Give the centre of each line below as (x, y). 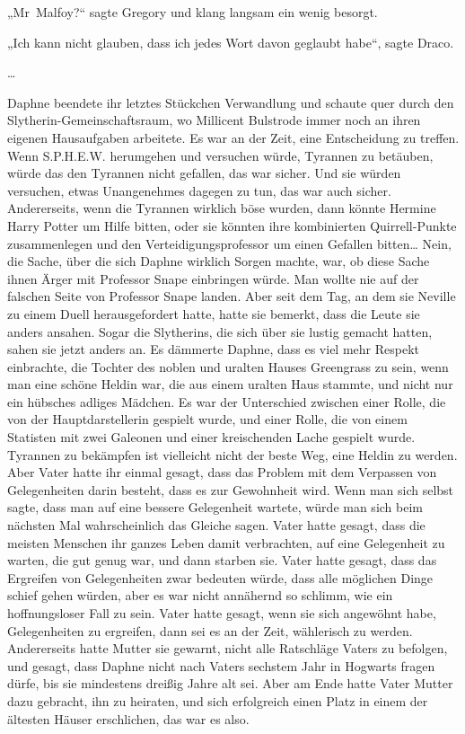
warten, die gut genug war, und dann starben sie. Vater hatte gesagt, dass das (222, 560)
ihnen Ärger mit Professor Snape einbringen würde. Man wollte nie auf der (213, 278)
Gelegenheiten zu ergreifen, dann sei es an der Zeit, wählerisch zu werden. (210, 630)
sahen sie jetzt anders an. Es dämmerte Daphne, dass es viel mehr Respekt (213, 349)
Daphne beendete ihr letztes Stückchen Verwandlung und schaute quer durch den (231, 102)
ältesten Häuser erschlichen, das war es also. (128, 718)
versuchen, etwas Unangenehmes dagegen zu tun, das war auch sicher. (199, 190)
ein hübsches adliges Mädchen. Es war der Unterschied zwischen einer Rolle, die (227, 401)
